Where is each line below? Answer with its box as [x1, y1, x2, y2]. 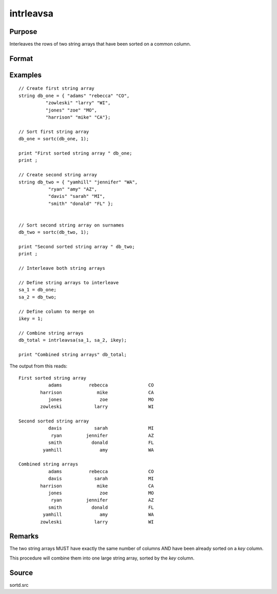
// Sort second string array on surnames [18, 222, 124, 228]
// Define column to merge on [18, 308, 95, 314]
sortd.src [9, 582, 29, 588]
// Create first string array [18, 85, 95, 91]
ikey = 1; [18, 315, 43, 321]
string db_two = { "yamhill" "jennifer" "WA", [18, 179, 138, 185]
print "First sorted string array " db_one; [18, 151, 133, 156]
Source [9, 568, 33, 577]
